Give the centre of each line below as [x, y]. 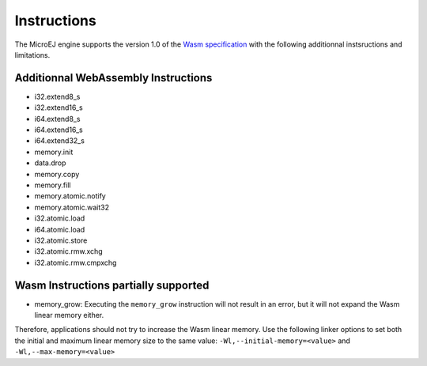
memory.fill [53, 185]
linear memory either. [69, 315]
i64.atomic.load [60, 229]
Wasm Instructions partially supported [112, 285]
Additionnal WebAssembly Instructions [113, 78]
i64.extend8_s [57, 119]
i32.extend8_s [57, 96]
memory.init [54, 152]
